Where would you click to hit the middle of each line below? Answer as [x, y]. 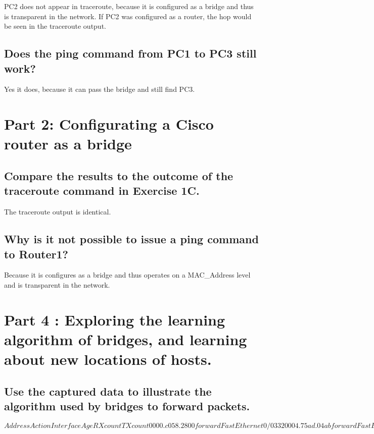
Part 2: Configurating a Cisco [109, 124]
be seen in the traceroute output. [55, 26]
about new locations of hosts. [108, 359]
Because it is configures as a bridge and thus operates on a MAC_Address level [127, 275]
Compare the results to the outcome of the [119, 175]
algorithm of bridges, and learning [126, 339]
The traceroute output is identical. [58, 212]
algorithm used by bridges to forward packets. [127, 406]
